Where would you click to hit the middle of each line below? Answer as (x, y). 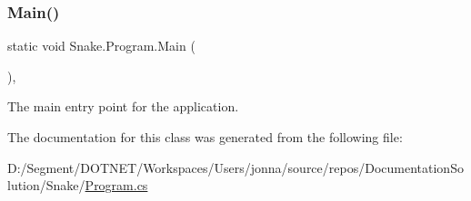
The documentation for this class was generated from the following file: (205, 137)
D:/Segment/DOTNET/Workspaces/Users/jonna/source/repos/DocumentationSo (235, 167)
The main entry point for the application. (123, 106)
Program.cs (116, 185)
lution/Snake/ (46, 185)
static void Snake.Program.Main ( (101, 46)
